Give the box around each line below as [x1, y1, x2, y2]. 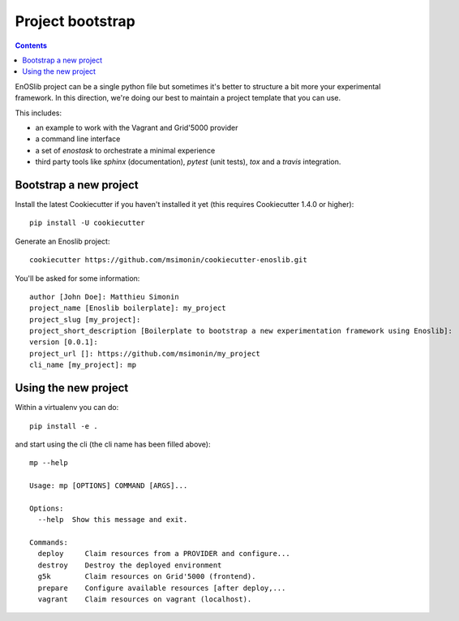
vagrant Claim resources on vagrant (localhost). [37, 595, 252, 604]
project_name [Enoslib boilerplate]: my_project [29, 304, 226, 313]
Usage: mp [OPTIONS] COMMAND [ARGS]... [29, 481, 188, 490]
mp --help [29, 459, 68, 468]
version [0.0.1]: [29, 338, 98, 347]
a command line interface [35, 134, 121, 144]
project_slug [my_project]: [29, 315, 141, 324]
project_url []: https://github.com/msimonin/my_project [29, 349, 261, 358]
